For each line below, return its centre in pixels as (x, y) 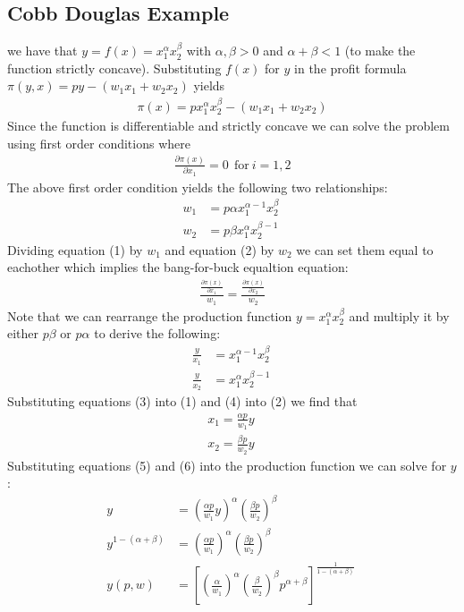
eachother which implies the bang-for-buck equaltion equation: (178, 267)
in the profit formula (350, 68)
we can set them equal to (365, 249)
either (23, 333)
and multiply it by (399, 315)
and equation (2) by (219, 249)
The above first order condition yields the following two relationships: (198, 187)
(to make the (380, 51)
